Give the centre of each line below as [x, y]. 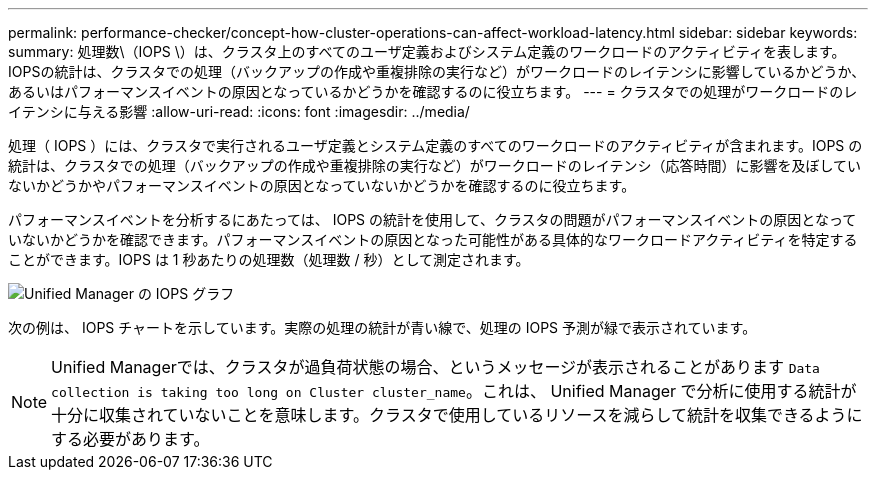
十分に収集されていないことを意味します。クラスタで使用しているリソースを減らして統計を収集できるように [457, 415]
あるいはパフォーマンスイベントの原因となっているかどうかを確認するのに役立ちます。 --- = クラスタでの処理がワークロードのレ [433, 91]
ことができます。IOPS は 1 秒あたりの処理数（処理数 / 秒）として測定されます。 [269, 259]
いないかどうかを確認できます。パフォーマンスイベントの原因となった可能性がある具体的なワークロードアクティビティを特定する [433, 239]
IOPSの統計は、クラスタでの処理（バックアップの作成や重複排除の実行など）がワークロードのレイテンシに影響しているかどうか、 [437, 71]
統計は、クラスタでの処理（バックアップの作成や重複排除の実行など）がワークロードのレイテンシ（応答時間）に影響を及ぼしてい [435, 165]
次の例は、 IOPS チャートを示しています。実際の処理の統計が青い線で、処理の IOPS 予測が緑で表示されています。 [382, 327]
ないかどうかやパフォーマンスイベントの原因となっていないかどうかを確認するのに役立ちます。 [322, 185]
